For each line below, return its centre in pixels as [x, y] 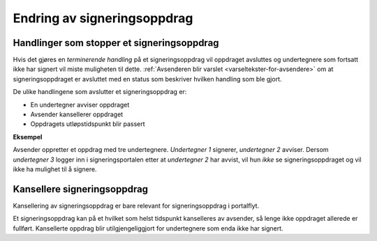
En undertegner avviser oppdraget [80, 104]
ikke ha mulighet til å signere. [55, 169]
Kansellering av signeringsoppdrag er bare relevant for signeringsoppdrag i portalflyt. [136, 205]
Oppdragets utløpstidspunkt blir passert [88, 124]
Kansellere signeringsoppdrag [81, 189]
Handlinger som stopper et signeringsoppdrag [116, 43]
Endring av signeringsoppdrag [103, 18]
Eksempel [28, 137]
